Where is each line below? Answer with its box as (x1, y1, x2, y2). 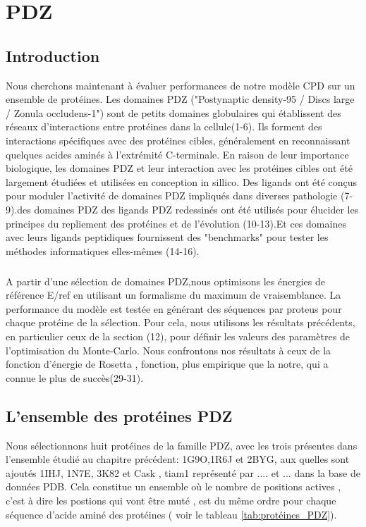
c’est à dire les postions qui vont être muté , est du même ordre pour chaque (6, 493, 336, 507)
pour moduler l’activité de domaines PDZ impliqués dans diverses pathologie (6, 188, 338, 203)
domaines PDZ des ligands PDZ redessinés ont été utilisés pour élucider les (34, 201, 359, 216)
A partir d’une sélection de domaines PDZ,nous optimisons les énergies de (6, 273, 325, 288)
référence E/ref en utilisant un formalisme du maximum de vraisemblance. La (6, 287, 341, 302)
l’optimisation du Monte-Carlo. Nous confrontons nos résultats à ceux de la (6, 342, 331, 357)
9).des (6, 201, 31, 216)
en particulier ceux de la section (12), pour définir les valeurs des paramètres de (6, 329, 350, 344)
